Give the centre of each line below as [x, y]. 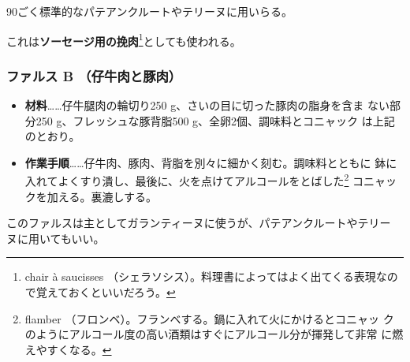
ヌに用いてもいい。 [56, 238]
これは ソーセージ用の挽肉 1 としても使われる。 [124, 39]
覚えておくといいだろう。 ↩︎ [106, 292]
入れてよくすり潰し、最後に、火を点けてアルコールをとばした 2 [187, 180]
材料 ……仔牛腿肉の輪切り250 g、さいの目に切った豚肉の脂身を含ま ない [207, 105]
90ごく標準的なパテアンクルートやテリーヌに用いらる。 [150, 11]
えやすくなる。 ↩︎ [68, 349]
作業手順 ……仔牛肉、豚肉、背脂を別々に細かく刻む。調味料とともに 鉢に [211, 162]
